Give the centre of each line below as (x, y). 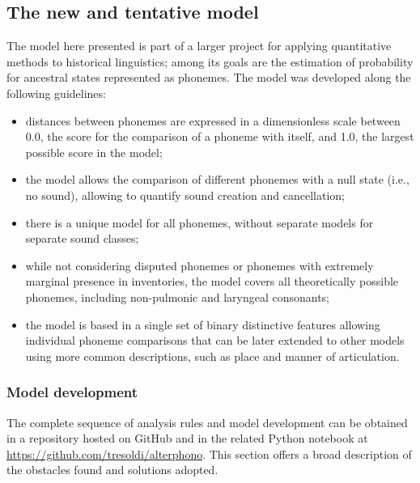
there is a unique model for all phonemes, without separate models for (199, 222)
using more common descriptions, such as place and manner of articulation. (212, 356)
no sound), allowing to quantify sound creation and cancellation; (185, 195)
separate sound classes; (82, 238)
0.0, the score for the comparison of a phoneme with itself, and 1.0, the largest (220, 136)
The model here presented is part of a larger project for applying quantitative (199, 46)
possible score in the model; (94, 152)
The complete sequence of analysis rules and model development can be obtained (207, 422)
